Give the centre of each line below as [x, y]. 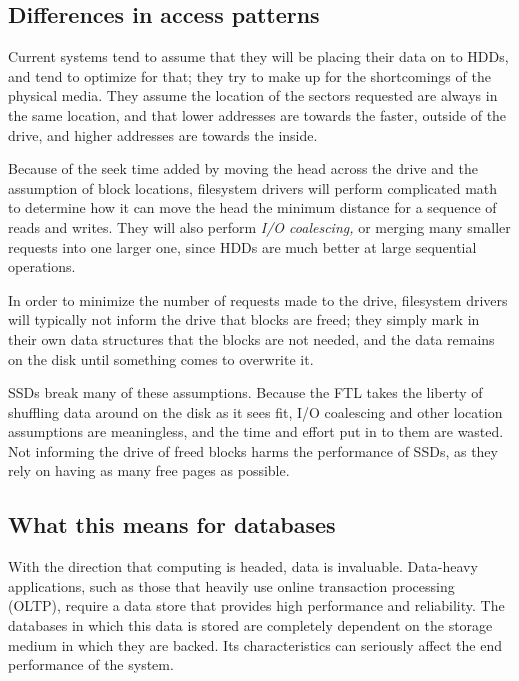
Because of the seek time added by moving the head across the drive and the [243, 168]
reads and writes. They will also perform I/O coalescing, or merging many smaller [259, 226]
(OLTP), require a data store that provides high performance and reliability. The [256, 605]
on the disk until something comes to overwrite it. [161, 358]
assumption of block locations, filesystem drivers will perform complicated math [253, 187]
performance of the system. [91, 664]
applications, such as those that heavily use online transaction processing [231, 585]
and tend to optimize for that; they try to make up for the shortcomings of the [249, 75]
